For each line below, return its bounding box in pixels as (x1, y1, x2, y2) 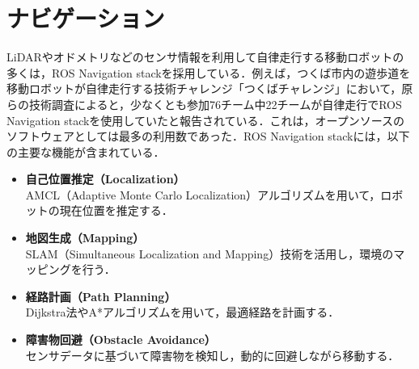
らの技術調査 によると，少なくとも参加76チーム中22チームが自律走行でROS (6, 95, 402, 112)
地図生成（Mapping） (25, 229, 145, 246)
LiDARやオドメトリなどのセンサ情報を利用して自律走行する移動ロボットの (6, 48, 404, 65)
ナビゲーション (6, 2, 165, 35)
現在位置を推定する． (59, 202, 173, 219)
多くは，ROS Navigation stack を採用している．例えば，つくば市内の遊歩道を (6, 64, 411, 81)
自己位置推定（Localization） (25, 170, 185, 187)
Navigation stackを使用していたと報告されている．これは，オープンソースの (6, 111, 404, 128)
